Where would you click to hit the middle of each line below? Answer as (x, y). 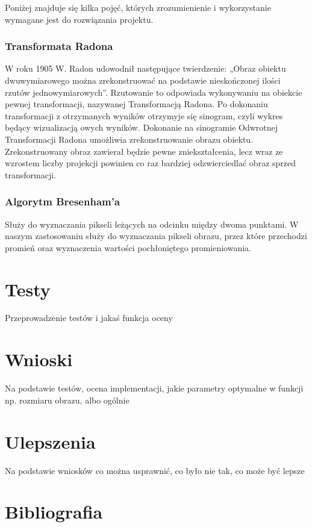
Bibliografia (54, 512)
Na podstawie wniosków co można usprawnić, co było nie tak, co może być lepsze (155, 470)
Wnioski (39, 359)
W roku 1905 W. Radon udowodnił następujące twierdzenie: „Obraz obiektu (145, 68)
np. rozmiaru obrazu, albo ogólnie (67, 400)
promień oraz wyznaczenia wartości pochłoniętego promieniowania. (128, 247)
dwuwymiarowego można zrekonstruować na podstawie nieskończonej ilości (143, 80)
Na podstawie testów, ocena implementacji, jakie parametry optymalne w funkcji (154, 388)
